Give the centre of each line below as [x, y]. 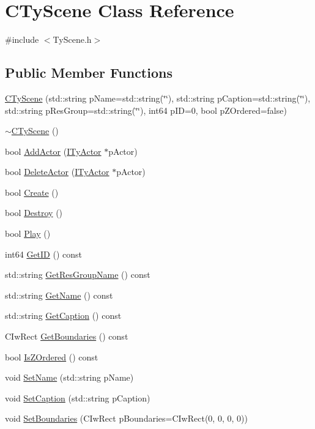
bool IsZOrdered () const [52, 356]
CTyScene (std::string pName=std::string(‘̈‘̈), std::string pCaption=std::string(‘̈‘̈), [158, 98]
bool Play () [28, 233]
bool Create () [32, 192]
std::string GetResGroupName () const [78, 274]
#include [22, 39]
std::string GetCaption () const [63, 315]
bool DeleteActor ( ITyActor [57, 172]
